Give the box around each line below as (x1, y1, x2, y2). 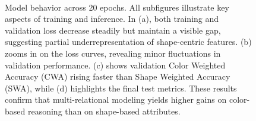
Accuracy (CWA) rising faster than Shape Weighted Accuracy (5, 70, 230, 83)
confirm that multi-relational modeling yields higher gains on (5, 93, 227, 106)
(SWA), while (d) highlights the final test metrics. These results (5, 81, 237, 94)
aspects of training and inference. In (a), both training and (5, 12, 219, 25)
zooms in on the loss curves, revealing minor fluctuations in (5, 47, 221, 59)
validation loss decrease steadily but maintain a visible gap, (5, 24, 221, 36)
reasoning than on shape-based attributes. (27, 104, 181, 117)
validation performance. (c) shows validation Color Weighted (5, 58, 226, 71)
